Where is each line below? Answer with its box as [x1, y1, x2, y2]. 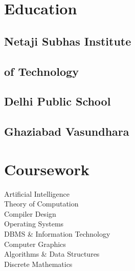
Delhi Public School [4, 93, 111, 109]
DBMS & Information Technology [4, 228, 110, 239]
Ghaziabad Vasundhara [4, 123, 129, 139]
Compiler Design [4, 208, 56, 219]
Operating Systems [4, 218, 64, 229]
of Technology [4, 63, 79, 79]
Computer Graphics [4, 238, 66, 249]
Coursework [4, 158, 89, 179]
